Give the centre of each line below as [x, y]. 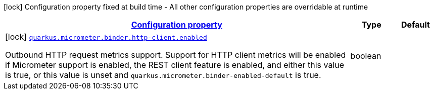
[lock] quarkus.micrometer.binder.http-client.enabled [106, 37]
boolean [366, 56]
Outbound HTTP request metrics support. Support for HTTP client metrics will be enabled [176, 55]
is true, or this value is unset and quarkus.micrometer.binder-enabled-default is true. [163, 75]
